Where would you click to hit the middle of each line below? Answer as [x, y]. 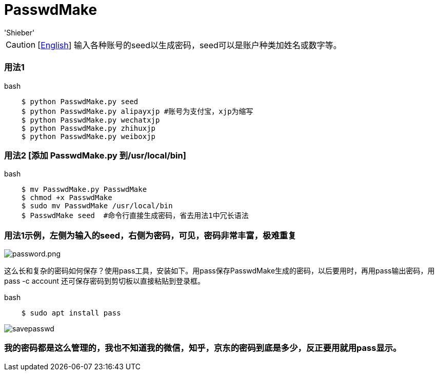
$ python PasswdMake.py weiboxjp [88, 136]
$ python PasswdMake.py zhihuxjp [88, 128]
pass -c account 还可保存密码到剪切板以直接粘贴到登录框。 [104, 281]
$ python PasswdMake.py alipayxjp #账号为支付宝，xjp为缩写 [137, 111]
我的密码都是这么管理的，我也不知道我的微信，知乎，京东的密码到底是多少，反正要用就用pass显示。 [203, 348]
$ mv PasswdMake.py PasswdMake [84, 190]
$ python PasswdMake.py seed [80, 101]
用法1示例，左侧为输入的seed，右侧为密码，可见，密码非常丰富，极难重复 [150, 235]
